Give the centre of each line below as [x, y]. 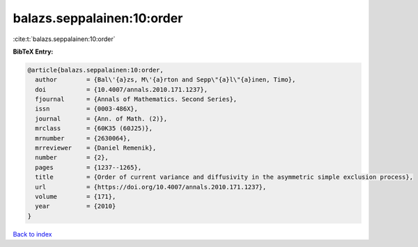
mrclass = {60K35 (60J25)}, [94, 128]
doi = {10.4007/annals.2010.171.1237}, [122, 89]
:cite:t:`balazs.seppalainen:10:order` [64, 39]
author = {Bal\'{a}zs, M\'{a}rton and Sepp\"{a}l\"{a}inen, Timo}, [165, 80]
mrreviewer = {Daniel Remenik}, [96, 148]
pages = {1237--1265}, [88, 167]
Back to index [32, 234]
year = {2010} [76, 206]
